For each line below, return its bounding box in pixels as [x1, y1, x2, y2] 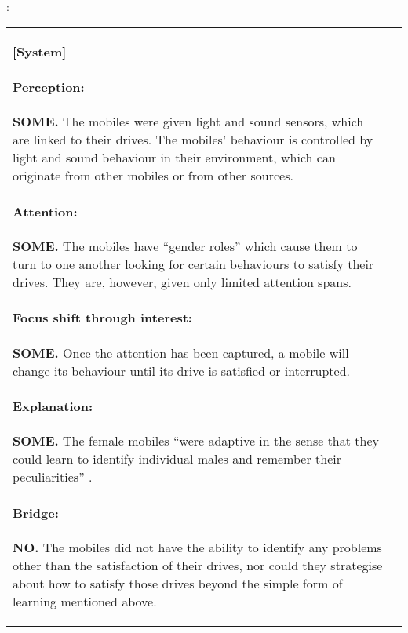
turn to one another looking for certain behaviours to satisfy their [13, 254, 374, 273]
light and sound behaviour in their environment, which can [13, 148, 336, 167]
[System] [13, 42, 67, 60]
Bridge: [13, 503, 59, 522]
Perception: [13, 77, 85, 96]
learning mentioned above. [13, 591, 157, 610]
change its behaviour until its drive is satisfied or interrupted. [13, 361, 351, 380]
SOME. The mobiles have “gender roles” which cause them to [13, 236, 358, 255]
